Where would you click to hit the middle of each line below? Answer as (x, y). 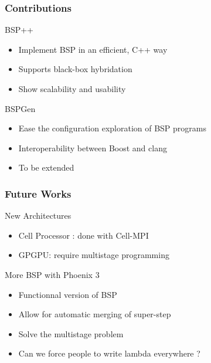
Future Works (38, 193)
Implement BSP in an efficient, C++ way (93, 49)
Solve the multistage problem (71, 333)
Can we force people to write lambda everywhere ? (109, 353)
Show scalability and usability (72, 89)
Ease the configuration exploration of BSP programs (113, 128)
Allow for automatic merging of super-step (95, 314)
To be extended (46, 167)
